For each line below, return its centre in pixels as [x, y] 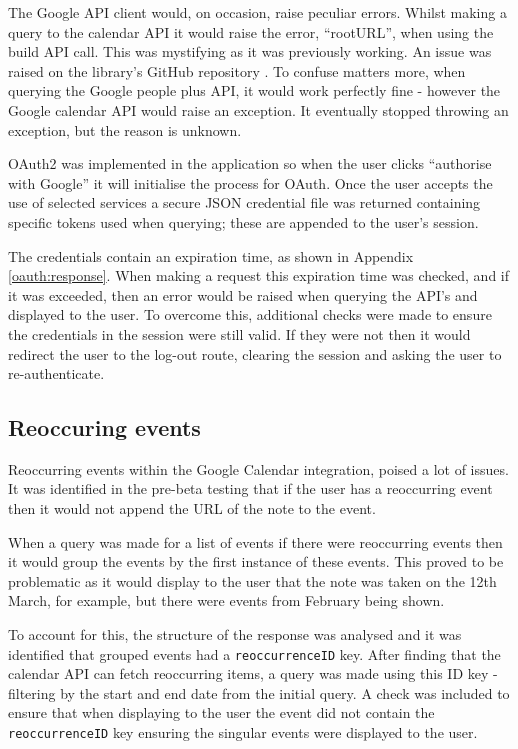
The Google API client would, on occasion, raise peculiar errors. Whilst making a [257, 12]
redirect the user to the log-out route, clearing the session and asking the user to [255, 353]
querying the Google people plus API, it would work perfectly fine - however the [254, 90]
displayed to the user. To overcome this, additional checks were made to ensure [250, 314]
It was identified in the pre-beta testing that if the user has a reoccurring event [250, 488]
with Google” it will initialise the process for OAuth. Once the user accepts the [250, 182]
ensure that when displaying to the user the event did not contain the [221, 712]
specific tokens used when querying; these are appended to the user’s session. [243, 221]
